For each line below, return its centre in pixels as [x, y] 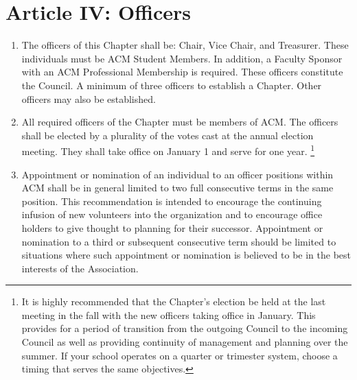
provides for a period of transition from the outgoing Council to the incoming [185, 328]
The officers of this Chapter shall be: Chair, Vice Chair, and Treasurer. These [185, 45]
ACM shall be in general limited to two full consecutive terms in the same [177, 188]
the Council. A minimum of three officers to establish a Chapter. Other [172, 85]
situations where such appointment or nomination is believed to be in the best [186, 255]
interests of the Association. [80, 268]
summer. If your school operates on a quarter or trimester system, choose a [180, 355]
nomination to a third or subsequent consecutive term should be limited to [179, 241]
